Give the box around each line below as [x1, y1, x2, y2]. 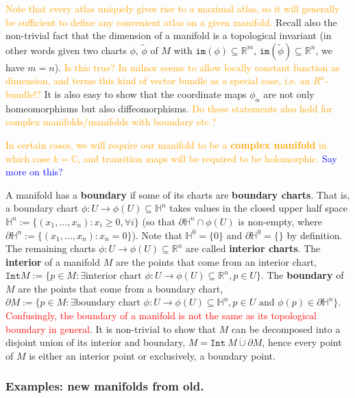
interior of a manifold [5, 254, 100, 269]
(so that [142, 214, 175, 228]
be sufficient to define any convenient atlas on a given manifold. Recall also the [5, 14, 337, 29]
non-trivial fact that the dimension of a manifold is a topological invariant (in [5, 28, 332, 42]
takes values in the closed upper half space [169, 201, 348, 215]
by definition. [286, 227, 343, 242]
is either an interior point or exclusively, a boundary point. [29, 348, 276, 362]
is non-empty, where [238, 214, 322, 228]
